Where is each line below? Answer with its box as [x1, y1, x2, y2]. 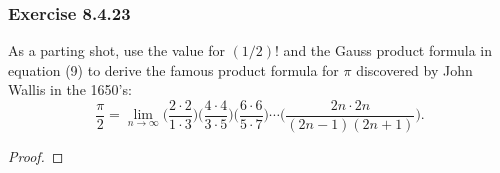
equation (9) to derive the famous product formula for [8, 59, 339, 80]
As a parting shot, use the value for [8, 40, 225, 61]
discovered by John [356, 59, 473, 80]
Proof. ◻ [8, 146, 64, 167]
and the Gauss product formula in [283, 40, 493, 61]
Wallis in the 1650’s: [8, 79, 132, 100]
